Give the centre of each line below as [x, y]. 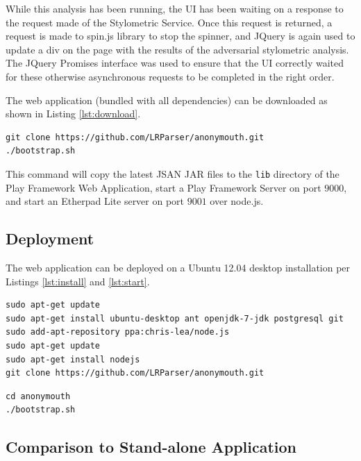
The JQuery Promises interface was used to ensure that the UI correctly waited [175, 63]
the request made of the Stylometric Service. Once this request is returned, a [169, 22]
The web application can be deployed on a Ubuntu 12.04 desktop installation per [178, 267]
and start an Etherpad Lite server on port [95, 201]
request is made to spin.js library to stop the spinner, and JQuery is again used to [180, 36]
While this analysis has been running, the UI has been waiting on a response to [175, 8]
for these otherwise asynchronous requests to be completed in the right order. [170, 76]
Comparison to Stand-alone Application [151, 447]
